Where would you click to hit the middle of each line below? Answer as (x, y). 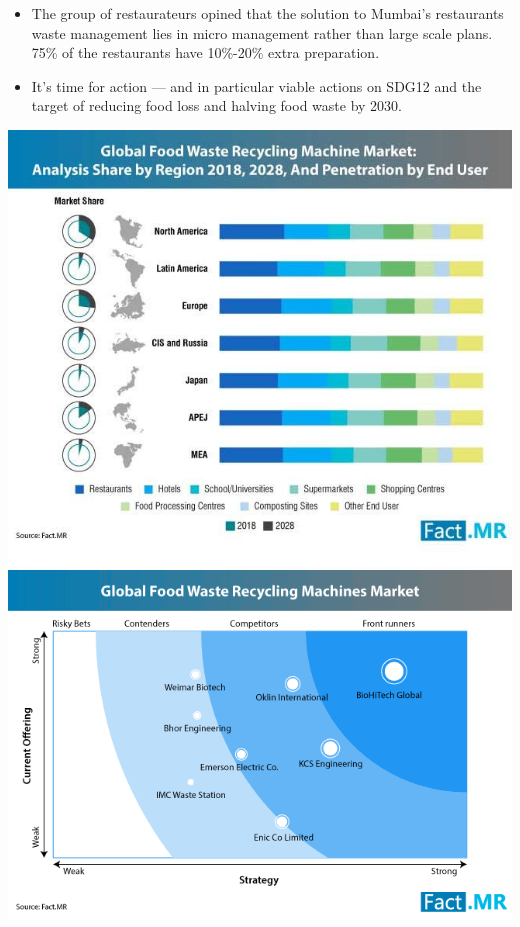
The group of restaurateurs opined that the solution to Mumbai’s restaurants (267, 13)
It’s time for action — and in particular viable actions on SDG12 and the (256, 85)
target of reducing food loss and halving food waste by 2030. (216, 105)
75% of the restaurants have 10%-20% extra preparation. (205, 52)
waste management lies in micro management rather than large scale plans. (262, 32)
